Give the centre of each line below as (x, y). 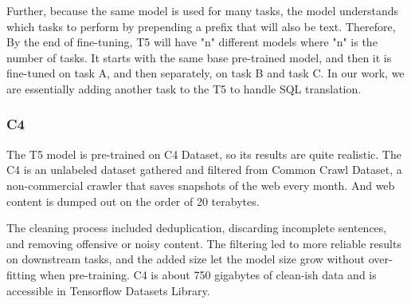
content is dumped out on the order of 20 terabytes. (133, 201)
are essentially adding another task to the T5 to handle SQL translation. (184, 88)
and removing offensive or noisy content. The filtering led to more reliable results (204, 243)
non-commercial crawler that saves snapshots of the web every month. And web (201, 185)
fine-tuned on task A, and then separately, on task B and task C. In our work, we (205, 73)
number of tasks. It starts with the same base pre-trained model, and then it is (199, 57)
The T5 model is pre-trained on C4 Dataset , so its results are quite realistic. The (204, 154)
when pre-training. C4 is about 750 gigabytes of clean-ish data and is (208, 274)
